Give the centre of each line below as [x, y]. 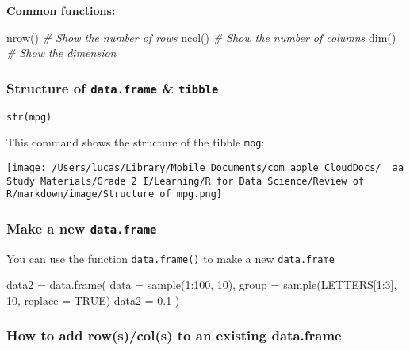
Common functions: [61, 10]
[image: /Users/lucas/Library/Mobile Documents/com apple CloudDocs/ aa [205, 167]
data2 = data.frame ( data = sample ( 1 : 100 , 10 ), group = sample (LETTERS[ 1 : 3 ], [202, 285]
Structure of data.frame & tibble [113, 87]
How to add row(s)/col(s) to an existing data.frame [174, 335]
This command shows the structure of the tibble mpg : [136, 142]
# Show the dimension [61, 53]
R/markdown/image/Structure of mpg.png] [115, 194]
